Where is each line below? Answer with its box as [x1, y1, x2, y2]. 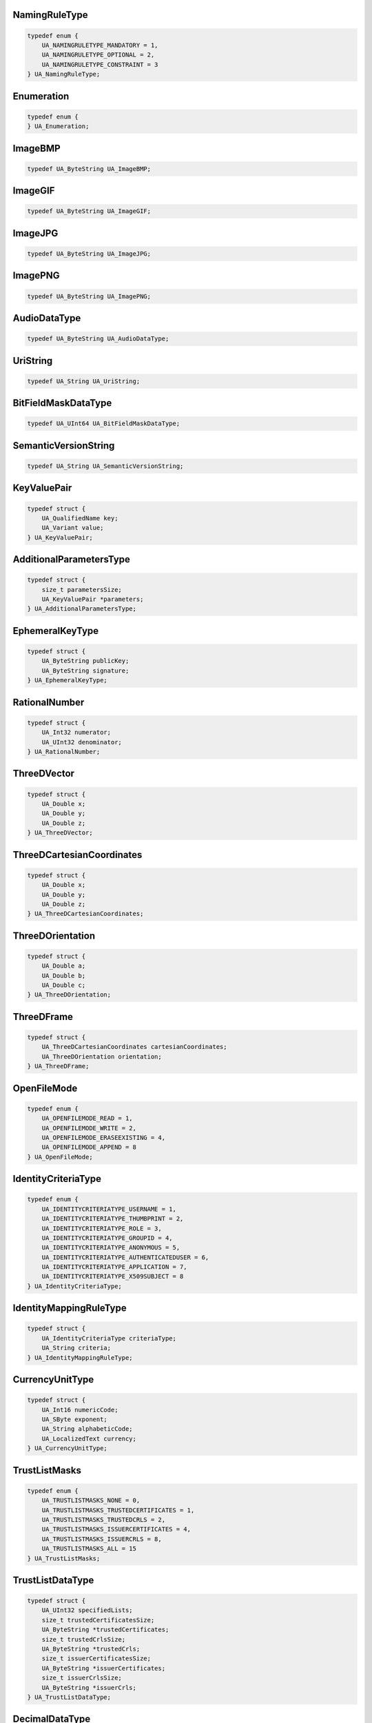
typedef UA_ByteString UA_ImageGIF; [27, 207, 152, 215]
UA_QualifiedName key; [41, 514, 118, 522]
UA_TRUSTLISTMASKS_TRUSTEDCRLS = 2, [41, 1516, 165, 1523]
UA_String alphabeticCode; [41, 1425, 134, 1433]
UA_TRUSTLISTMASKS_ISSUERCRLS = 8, [41, 1535, 162, 1543]
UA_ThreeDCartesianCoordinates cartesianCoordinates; [41, 1043, 227, 1051]
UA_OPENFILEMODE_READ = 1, [41, 1114, 134, 1123]
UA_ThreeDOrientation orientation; [41, 1052, 162, 1061]
